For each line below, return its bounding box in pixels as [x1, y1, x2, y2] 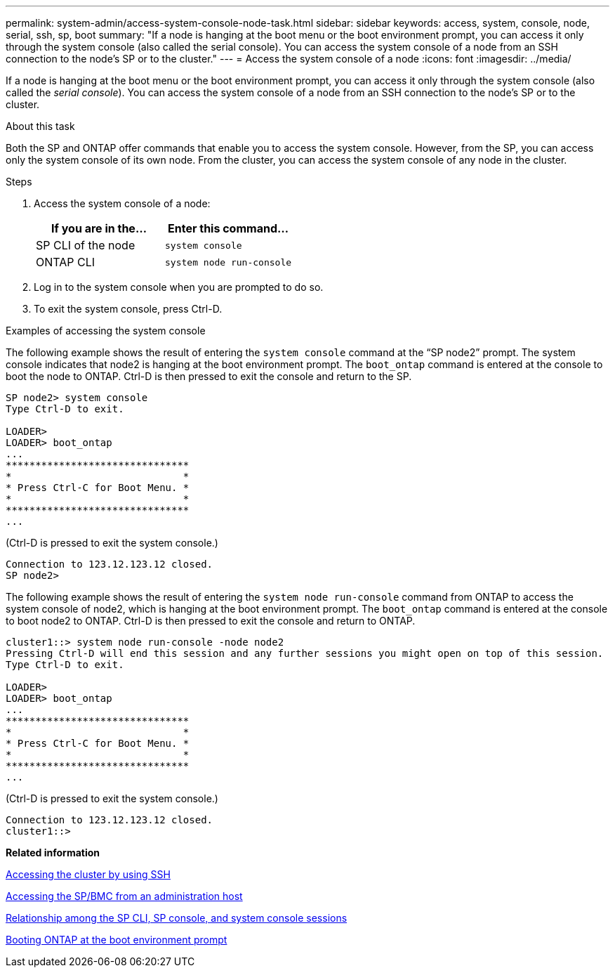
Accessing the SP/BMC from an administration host [6, 890, 243, 902]
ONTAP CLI [36, 255, 95, 269]
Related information [6, 847, 100, 858]
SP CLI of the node [36, 238, 135, 252]
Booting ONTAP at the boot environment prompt [6, 934, 227, 946]
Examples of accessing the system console [6, 325, 206, 337]
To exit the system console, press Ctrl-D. [34, 303, 223, 315]
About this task [6, 120, 75, 132]
